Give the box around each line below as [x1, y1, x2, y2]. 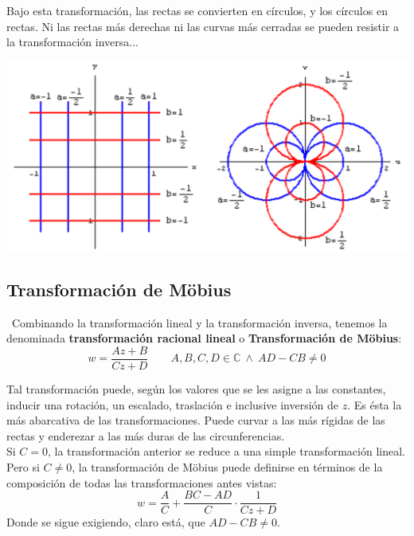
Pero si [6, 459, 40, 475]
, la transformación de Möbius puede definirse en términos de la [72, 459, 383, 475]
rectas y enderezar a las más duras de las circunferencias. [6, 427, 285, 444]
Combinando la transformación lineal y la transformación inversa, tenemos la [11, 314, 388, 331]
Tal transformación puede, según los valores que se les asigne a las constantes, [6, 381, 386, 397]
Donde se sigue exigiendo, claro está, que [6, 514, 205, 530]
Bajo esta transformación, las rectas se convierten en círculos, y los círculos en [6, 2, 388, 18]
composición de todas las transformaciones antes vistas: [6, 474, 277, 491]
